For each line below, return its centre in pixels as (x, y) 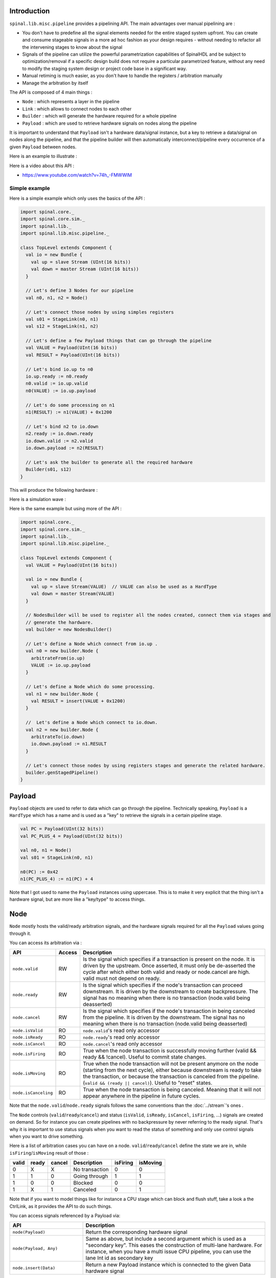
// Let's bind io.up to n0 (60, 369)
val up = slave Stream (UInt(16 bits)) (81, 262)
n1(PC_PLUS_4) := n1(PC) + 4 (57, 879)
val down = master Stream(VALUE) (73, 594)
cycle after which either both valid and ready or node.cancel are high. (166, 972)
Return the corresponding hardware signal (136, 1232)
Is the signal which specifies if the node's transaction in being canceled (169, 1011)
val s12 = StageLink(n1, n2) (62, 326)
